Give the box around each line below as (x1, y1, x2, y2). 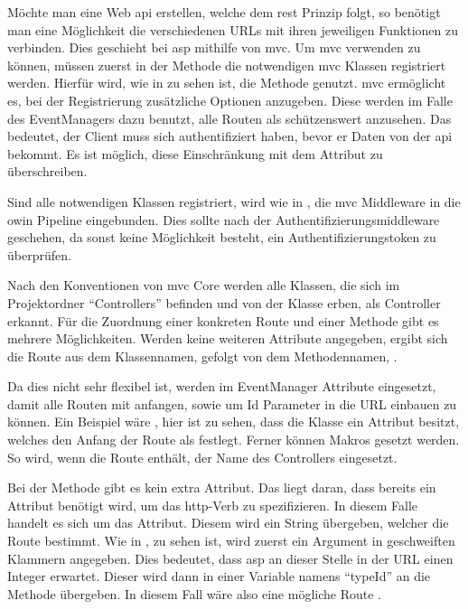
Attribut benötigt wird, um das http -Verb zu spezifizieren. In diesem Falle (7, 495, 418, 514)
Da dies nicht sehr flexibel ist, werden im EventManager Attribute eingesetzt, (7, 377, 436, 396)
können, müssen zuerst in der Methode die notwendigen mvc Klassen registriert (7, 55, 446, 74)
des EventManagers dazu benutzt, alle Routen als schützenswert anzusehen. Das (7, 108, 452, 127)
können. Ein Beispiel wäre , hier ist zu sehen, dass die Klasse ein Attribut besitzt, (7, 412, 460, 431)
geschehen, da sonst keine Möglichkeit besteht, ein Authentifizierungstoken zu (7, 228, 436, 247)
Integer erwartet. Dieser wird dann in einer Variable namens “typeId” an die (7, 567, 431, 586)
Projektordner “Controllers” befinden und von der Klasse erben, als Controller (7, 293, 441, 312)
